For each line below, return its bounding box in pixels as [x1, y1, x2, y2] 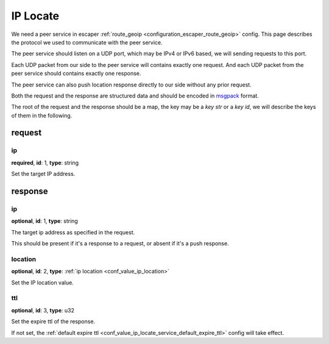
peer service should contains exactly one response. [11, 70, 141, 77]
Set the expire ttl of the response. [11, 318, 96, 325]
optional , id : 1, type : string [11, 217, 79, 225]
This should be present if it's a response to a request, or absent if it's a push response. [11, 240, 229, 247]
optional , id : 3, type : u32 [11, 306, 74, 314]
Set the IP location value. [11, 279, 74, 286]
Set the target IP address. [11, 170, 76, 178]
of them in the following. [11, 111, 73, 119]
